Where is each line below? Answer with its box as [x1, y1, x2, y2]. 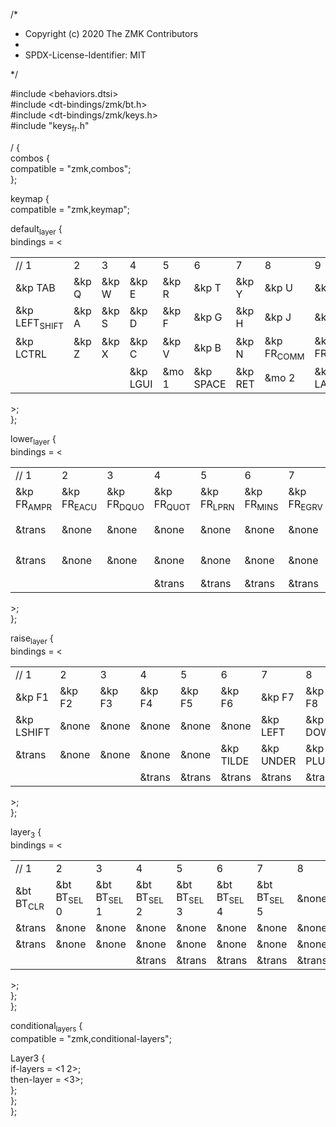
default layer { [10, 222, 63, 237]
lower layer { [10, 432, 57, 447]
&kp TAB [15, 280, 56, 294]
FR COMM [264, 346, 305, 362]
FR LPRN [200, 497, 235, 513]
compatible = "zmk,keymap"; [10, 203, 131, 215]
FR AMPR [15, 497, 53, 513]
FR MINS [244, 497, 279, 513]
